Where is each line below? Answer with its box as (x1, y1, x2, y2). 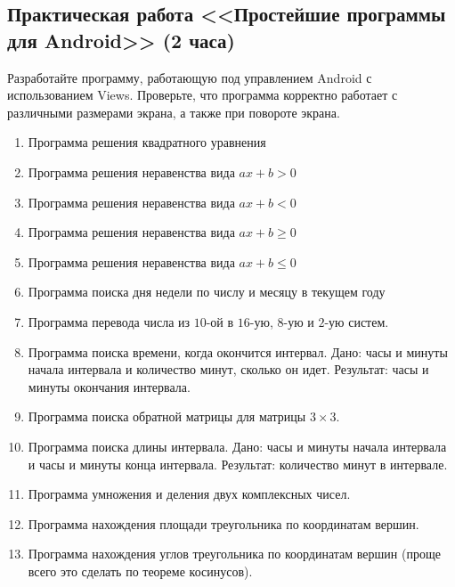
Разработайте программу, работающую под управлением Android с (7, 68, 372, 86)
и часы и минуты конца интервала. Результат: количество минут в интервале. (28, 454, 448, 473)
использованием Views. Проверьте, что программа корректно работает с (7, 86, 398, 104)
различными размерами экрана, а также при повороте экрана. (7, 102, 340, 121)
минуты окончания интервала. (28, 377, 191, 395)
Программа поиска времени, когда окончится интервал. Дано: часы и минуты (28, 342, 448, 361)
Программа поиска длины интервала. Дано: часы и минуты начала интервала (28, 436, 447, 455)
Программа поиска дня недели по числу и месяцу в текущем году (28, 282, 386, 301)
